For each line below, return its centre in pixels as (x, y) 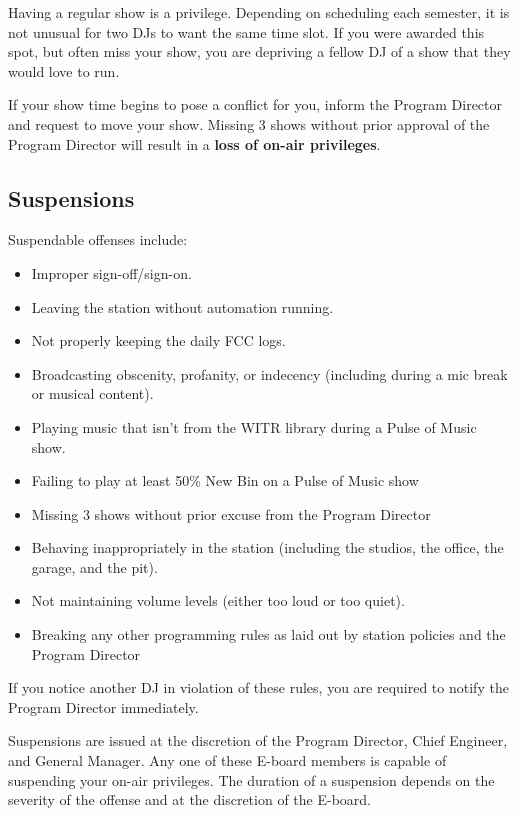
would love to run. (64, 70)
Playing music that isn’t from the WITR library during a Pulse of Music (254, 426)
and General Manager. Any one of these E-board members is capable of (227, 760)
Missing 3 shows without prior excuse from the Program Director (231, 513)
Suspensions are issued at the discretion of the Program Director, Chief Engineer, (258, 740)
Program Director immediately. (103, 706)
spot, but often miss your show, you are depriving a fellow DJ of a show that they (259, 51)
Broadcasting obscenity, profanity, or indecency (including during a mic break (269, 373)
